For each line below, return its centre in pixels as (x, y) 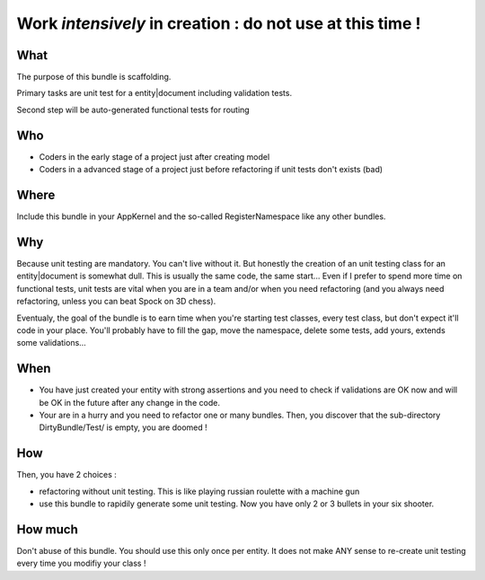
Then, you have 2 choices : (66, 475)
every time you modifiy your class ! (81, 563)
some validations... (52, 343)
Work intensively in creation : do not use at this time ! (219, 23)
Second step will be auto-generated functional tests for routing (133, 110)
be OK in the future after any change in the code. (129, 402)
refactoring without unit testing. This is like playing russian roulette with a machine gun (199, 491)
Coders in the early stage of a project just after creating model (154, 156)
